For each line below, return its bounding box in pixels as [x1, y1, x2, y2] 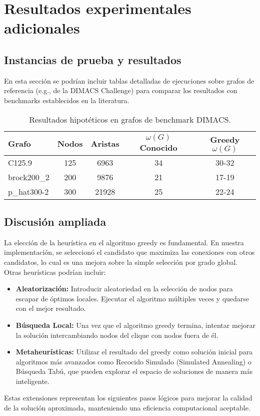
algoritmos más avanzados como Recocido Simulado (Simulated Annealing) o [15, 356, 251, 366]
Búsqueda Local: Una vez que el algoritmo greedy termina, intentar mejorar [15, 319, 256, 330]
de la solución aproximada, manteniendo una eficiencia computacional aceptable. [4, 402, 250, 413]
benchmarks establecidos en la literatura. [4, 95, 129, 105]
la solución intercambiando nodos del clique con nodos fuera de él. [15, 329, 218, 340]
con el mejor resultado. [15, 303, 86, 313]
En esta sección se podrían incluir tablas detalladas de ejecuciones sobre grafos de [4, 75, 254, 86]
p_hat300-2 [8, 185, 49, 197]
